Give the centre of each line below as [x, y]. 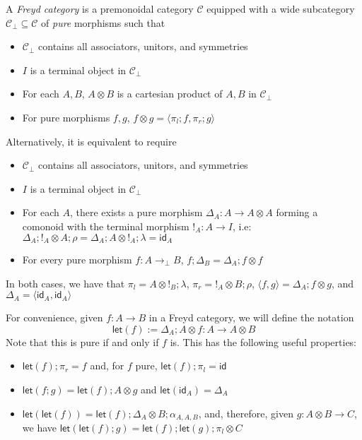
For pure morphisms [66, 117]
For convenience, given [54, 317]
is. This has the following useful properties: [263, 341]
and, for [107, 365]
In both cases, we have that [65, 283]
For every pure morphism [77, 259]
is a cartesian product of [170, 94]
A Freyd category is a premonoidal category [100, 8]
